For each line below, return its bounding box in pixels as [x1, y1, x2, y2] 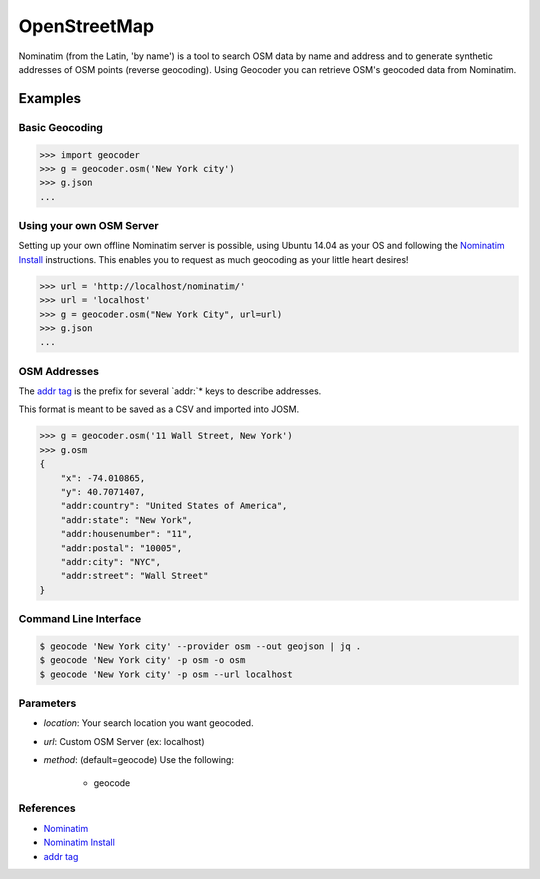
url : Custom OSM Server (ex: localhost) [43, 735, 205, 747]
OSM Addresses [18, 364, 100, 378]
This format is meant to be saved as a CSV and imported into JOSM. [18, 403, 300, 415]
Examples [18, 90, 82, 107]
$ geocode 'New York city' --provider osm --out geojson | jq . [39, 640, 362, 652]
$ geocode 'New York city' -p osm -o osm [39, 655, 246, 666]
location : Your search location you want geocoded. [43, 717, 254, 729]
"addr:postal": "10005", [60, 542, 183, 554]
